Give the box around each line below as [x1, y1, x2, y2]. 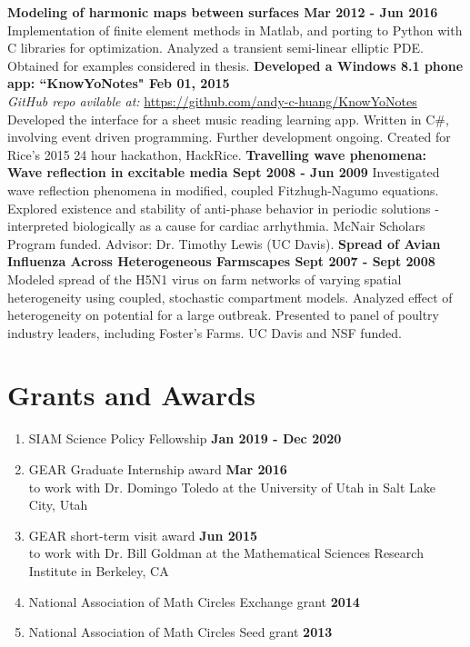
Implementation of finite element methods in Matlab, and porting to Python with [7, 20, 463, 39]
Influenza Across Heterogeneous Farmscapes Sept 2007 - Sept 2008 [7, 252, 435, 271]
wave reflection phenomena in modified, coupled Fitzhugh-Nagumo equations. [7, 180, 439, 199]
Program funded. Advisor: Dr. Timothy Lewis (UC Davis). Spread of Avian [7, 234, 441, 253]
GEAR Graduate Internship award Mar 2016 [28, 460, 287, 478]
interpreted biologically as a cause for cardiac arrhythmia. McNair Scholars [7, 216, 425, 235]
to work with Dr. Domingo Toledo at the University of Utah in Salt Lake [28, 477, 436, 496]
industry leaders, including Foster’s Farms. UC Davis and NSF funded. [7, 323, 402, 342]
